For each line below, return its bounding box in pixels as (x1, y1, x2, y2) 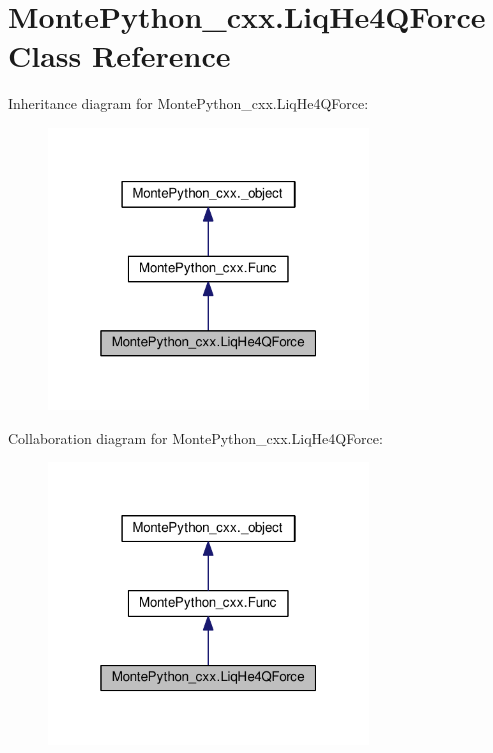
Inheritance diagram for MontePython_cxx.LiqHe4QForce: (8, 93, 369, 114)
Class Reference (8, 35, 231, 76)
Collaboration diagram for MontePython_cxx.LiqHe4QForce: (8, 427, 383, 448)
